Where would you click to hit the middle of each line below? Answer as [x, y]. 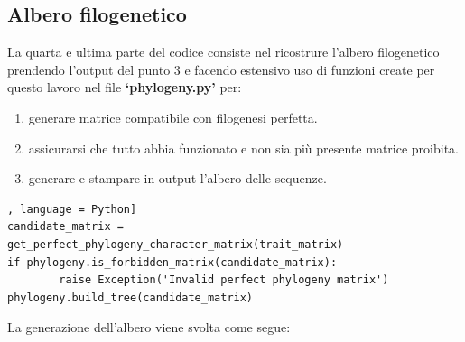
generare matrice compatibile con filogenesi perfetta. [173, 117]
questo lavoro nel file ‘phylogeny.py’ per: [125, 87]
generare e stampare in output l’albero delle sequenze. [177, 178]
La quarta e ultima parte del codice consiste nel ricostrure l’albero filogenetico [223, 52]
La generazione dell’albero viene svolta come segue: [149, 327]
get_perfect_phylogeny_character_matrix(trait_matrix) [176, 244]
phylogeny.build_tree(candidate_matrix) [130, 297]
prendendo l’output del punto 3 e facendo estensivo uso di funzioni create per [221, 69]
